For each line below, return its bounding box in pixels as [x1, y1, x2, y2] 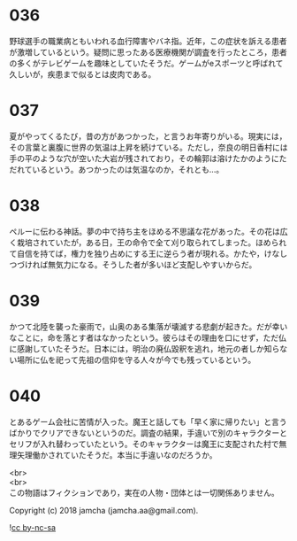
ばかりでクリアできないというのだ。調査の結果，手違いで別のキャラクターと [9, 427, 287, 438]
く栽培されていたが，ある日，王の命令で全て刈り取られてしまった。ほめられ [9, 236, 287, 248]
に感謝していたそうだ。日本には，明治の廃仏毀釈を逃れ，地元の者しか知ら [9, 343, 280, 354]
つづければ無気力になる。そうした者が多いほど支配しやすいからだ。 [9, 259, 257, 270]
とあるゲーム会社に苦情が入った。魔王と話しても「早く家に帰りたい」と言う [9, 416, 287, 427]
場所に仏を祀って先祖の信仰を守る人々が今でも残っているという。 [16, 354, 256, 365]
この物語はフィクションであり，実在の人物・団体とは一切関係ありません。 [9, 487, 280, 498]
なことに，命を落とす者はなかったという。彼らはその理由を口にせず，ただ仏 [9, 332, 287, 343]
